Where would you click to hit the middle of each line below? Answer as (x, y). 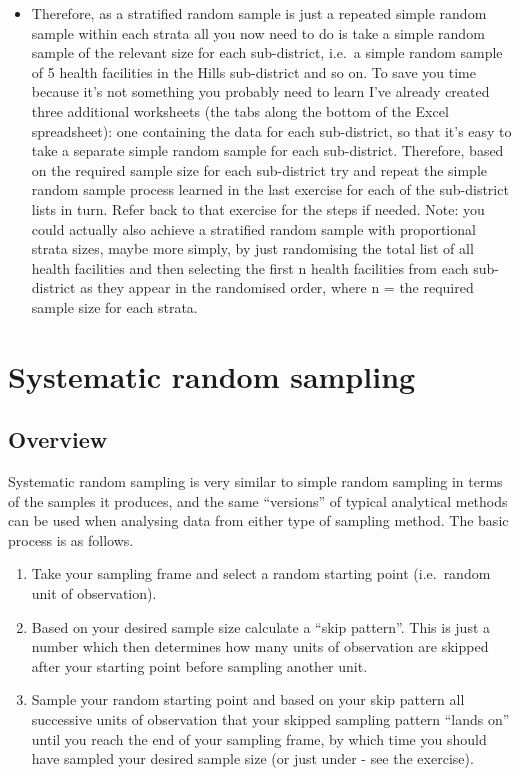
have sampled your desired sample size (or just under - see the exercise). (252, 758)
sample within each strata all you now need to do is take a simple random (258, 32)
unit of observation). (94, 593)
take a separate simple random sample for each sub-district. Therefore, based (267, 150)
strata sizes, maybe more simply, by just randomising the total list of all (252, 248)
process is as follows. (71, 539)
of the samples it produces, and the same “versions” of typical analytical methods (258, 500)
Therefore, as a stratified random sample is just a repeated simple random (259, 13)
